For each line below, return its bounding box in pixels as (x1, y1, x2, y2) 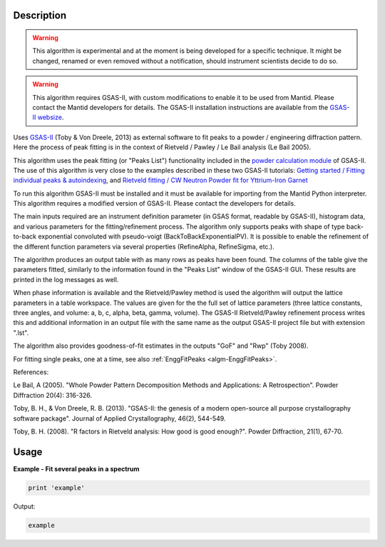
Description (13, 9, 67, 21)
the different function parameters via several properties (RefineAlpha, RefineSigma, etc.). (13, 242, 274, 251)
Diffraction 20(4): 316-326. (13, 391, 93, 399)
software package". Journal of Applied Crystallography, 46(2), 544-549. (13, 414, 226, 423)
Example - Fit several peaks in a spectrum (13, 464, 140, 473)
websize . (37, 113, 64, 121)
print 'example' (28, 483, 86, 492)
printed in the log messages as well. (13, 275, 119, 283)
